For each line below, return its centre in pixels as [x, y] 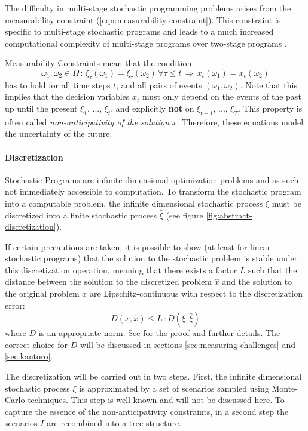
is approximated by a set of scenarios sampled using [174, 388]
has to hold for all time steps [58, 84]
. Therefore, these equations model [240, 121]
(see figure [185, 215]
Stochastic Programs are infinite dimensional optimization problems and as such [152, 179]
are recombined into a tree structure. [114, 423]
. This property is [270, 108]
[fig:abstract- [229, 215]
